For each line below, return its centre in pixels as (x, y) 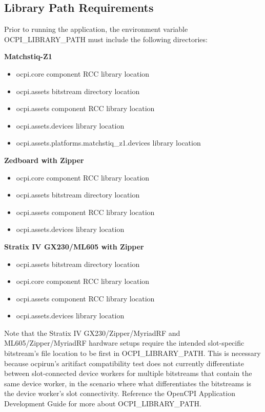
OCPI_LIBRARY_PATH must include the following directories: (106, 39)
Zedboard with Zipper (44, 160)
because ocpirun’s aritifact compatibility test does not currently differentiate (124, 363)
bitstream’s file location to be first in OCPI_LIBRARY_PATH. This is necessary (132, 353)
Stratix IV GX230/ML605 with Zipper (74, 246)
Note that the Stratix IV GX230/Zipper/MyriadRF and (92, 333)
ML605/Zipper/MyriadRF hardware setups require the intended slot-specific (124, 343)
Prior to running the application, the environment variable (96, 29)
